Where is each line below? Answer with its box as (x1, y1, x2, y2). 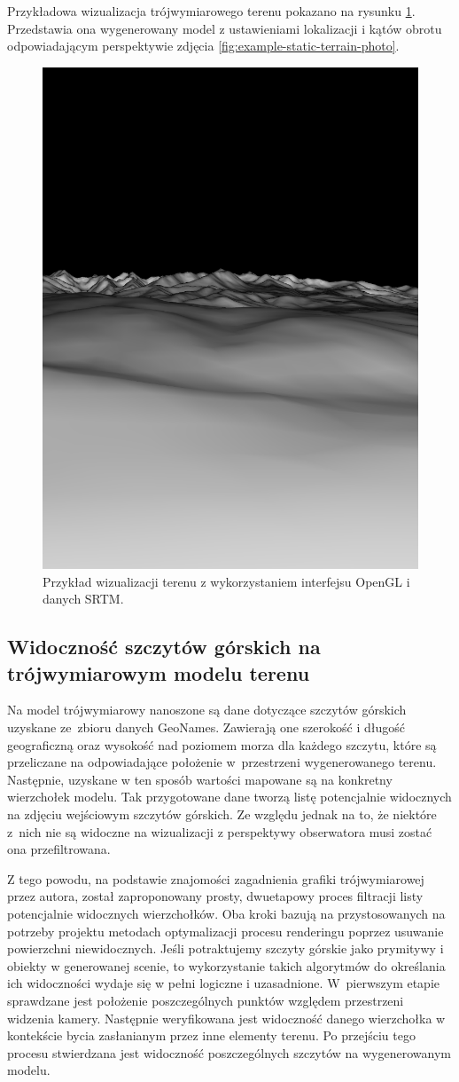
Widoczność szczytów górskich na (7, 633, 321, 660)
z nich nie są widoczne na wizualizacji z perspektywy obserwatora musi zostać (7, 822, 432, 841)
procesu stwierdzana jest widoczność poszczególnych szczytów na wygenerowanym (7, 1043, 451, 1062)
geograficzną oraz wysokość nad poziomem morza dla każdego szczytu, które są (7, 735, 437, 754)
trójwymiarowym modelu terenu (7, 659, 310, 686)
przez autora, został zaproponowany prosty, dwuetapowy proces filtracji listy (7, 887, 424, 905)
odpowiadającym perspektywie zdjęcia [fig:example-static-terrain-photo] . (7, 36, 400, 55)
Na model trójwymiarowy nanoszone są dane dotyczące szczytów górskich (7, 700, 407, 719)
